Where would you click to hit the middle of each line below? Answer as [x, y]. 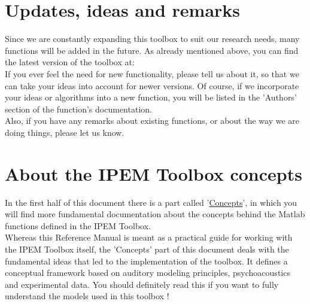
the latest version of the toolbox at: [70, 62]
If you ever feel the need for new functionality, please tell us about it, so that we [152, 73]
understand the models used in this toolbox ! [87, 296]
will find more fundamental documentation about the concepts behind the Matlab [155, 214]
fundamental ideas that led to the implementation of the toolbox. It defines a [146, 261]
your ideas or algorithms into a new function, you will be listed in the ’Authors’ [151, 97]
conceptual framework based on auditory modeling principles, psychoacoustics [148, 273]
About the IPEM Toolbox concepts [154, 173]
